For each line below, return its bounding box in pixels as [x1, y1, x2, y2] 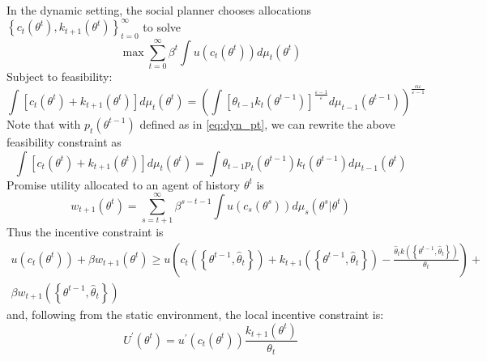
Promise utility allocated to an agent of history [6, 176, 241, 193]
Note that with [6, 115, 81, 132]
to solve [143, 18, 182, 35]
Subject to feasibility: [6, 68, 113, 85]
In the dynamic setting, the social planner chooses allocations [6, 2, 312, 18]
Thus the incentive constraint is [6, 223, 164, 240]
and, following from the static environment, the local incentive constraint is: [6, 305, 384, 322]
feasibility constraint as [6, 133, 122, 150]
